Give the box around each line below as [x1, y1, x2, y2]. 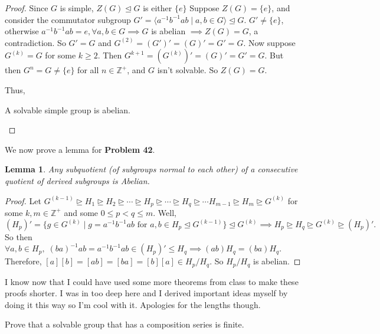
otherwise [5, 25, 39, 37]
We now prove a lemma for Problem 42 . [5, 143, 155, 155]
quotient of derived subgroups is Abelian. [5, 174, 150, 186]
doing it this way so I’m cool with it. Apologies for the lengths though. [5, 298, 261, 310]
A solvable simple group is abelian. [5, 103, 130, 116]
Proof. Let [5, 194, 41, 207]
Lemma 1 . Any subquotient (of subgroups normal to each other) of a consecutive [5, 163, 298, 175]
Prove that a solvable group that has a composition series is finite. [5, 318, 244, 330]
